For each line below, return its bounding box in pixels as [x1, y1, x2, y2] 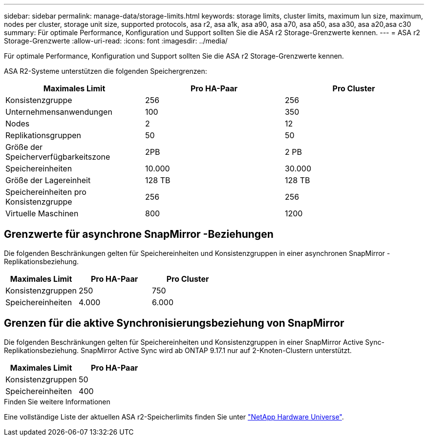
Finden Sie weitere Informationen [4, 397, 110, 406]
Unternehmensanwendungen [5, 107, 112, 117]
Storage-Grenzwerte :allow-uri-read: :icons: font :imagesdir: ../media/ [4, 37, 228, 45]
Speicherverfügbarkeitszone [5, 152, 110, 162]
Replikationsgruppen [5, 130, 81, 140]
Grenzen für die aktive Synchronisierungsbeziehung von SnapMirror [4, 317, 344, 330]
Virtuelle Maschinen [5, 209, 79, 218]
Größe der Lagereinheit [5, 175, 91, 185]
